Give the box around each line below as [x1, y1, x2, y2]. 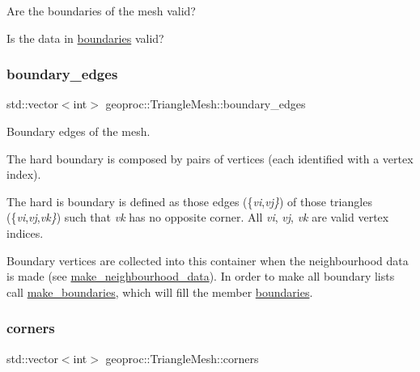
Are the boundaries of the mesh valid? [6, 2, 196, 19]
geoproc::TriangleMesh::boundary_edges [105, 95, 306, 112]
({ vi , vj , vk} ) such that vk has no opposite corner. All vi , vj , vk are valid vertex [6, 209, 389, 226]
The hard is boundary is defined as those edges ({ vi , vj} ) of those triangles [6, 192, 372, 209]
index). [6, 166, 41, 183]
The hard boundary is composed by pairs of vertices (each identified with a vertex [6, 150, 414, 167]
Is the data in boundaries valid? [6, 29, 164, 46]
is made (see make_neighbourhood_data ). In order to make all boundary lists [6, 268, 395, 285]
